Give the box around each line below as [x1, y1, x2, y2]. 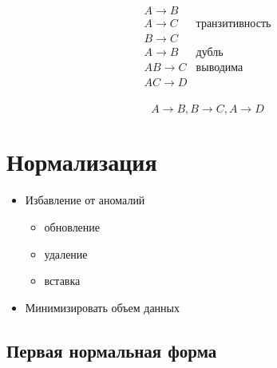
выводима [196, 62, 243, 74]
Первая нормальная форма [6, 338, 217, 362]
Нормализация [6, 145, 157, 178]
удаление [44, 245, 88, 262]
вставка [44, 272, 81, 289]
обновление [44, 218, 101, 235]
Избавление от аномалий [25, 192, 145, 208]
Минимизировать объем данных [25, 299, 180, 315]
